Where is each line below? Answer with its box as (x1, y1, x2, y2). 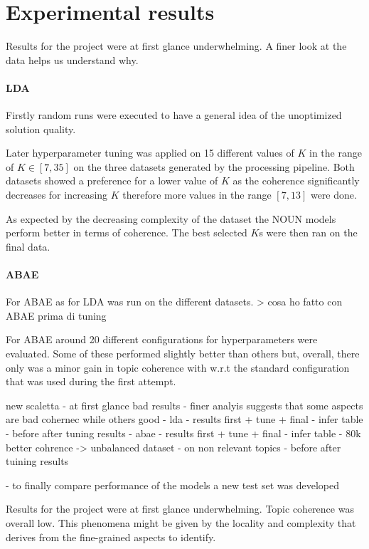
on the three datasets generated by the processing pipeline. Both (73, 159, 355, 174)
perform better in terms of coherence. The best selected (6, 225, 247, 240)
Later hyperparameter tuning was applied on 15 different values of (6, 145, 294, 160)
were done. (310, 187, 357, 202)
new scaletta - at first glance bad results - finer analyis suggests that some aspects (6, 397, 363, 412)
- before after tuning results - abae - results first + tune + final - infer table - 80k (6, 426, 361, 440)
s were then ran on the (259, 225, 358, 240)
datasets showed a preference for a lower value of (6, 173, 218, 188)
